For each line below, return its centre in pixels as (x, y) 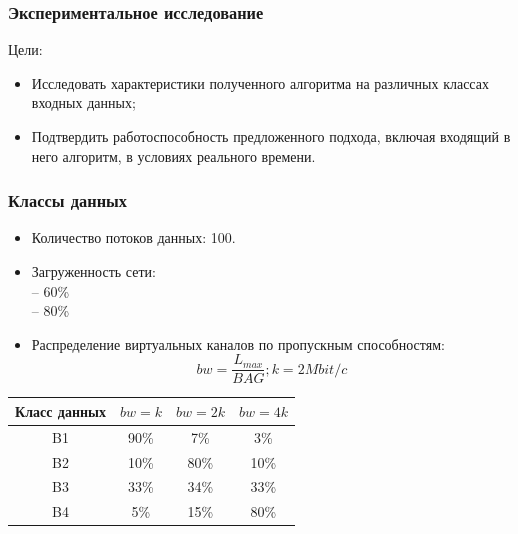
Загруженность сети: (93, 271)
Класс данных (60, 410)
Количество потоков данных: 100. (133, 237)
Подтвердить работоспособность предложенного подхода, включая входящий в (271, 136)
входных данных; (83, 102)
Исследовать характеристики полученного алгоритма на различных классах (260, 82)
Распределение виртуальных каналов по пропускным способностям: (238, 343)
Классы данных (68, 200)
